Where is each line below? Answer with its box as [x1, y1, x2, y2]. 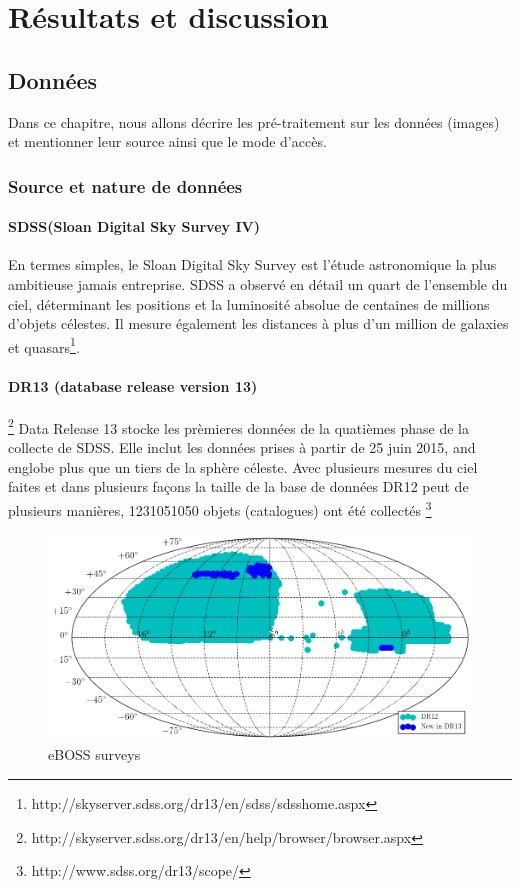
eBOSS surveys [48, 744, 141, 765]
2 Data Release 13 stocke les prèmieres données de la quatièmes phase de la [8, 414, 469, 438]
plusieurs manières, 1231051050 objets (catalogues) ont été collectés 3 [8, 496, 432, 520]
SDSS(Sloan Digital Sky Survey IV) [8, 216, 260, 237]
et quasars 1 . [8, 333, 80, 357]
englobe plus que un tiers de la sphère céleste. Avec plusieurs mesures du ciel [8, 456, 478, 477]
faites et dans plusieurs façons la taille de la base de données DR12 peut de [8, 476, 469, 497]
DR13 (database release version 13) [8, 375, 258, 396]
